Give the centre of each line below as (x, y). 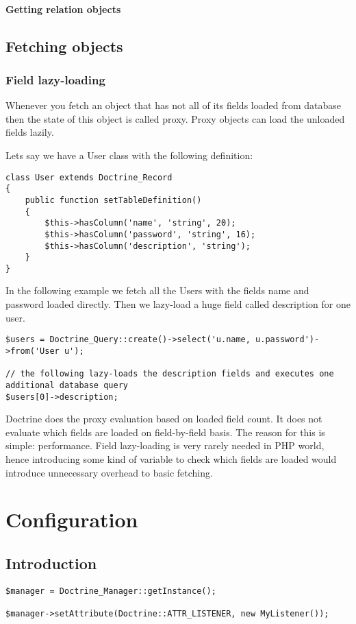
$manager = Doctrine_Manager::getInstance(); (111, 591)
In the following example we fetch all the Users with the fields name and (157, 290)
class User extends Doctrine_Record (89, 177)
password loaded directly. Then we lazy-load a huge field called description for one (178, 304)
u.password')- (288, 340)
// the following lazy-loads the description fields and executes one (170, 374)
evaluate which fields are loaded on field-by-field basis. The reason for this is (165, 432)
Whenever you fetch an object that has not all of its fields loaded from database (173, 105)
